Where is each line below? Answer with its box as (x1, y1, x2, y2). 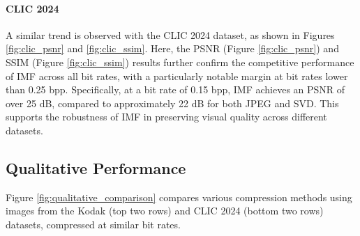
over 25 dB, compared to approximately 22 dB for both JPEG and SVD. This (6, 95, 339, 110)
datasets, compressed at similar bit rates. (6, 217, 181, 231)
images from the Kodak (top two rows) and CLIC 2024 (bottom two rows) (6, 203, 324, 218)
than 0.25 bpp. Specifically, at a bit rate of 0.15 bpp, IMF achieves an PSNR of (6, 82, 345, 97)
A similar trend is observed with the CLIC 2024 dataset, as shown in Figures (6, 27, 335, 42)
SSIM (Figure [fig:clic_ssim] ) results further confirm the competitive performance (6, 54, 354, 69)
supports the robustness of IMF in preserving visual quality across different (6, 109, 327, 124)
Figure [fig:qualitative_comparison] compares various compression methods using (6, 189, 352, 204)
